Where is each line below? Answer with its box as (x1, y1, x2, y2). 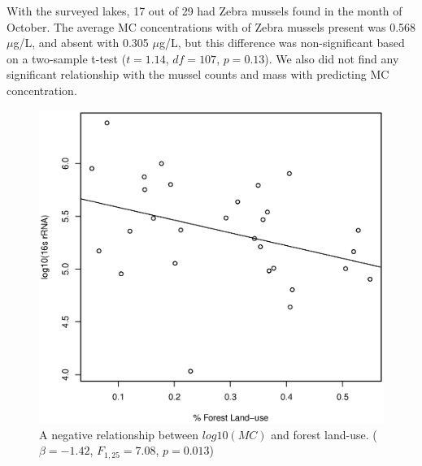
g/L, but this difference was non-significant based (159, 34, 405, 51)
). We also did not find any (264, 50, 399, 67)
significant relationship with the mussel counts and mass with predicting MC (7, 66, 389, 83)
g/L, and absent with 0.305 (13, 34, 149, 51)
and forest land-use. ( (271, 425, 377, 442)
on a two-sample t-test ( (7, 50, 127, 67)
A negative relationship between (39, 425, 199, 442)
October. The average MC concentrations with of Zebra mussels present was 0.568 (7, 18, 416, 35)
